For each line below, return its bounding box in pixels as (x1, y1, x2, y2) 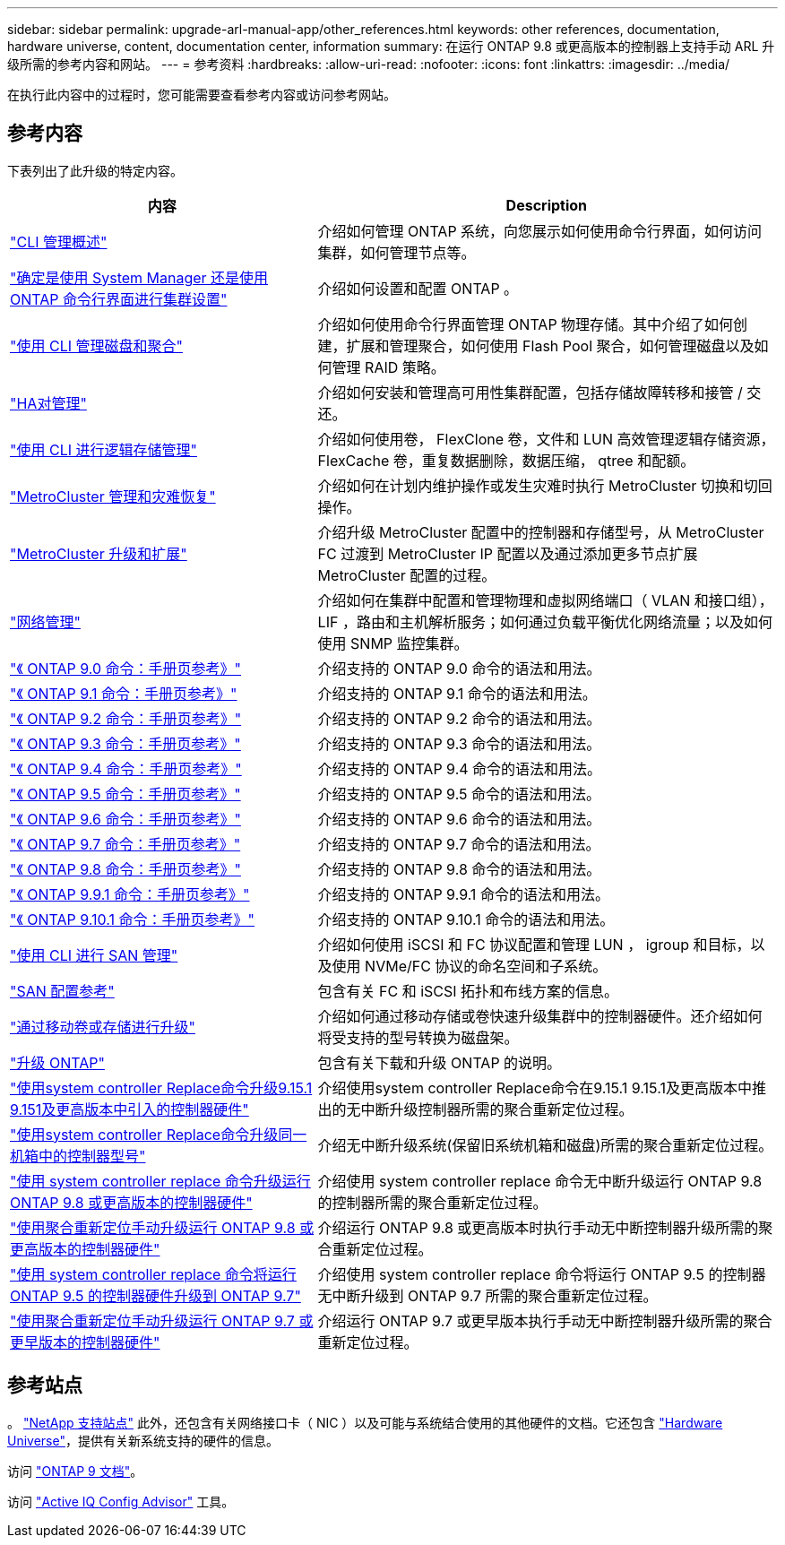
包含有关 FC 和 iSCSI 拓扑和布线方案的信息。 (317, 981, 619, 1000)
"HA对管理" (10, 393, 87, 412)
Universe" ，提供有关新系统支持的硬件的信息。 (7, 1432, 279, 1448)
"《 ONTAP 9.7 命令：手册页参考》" (10, 834, 241, 853)
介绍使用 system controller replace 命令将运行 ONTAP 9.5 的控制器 (317, 1264, 766, 1283)
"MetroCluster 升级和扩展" (10, 544, 187, 563)
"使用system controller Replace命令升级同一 (10, 1125, 307, 1144)
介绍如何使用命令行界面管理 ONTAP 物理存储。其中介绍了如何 (317, 315, 734, 333)
